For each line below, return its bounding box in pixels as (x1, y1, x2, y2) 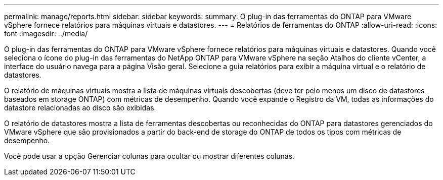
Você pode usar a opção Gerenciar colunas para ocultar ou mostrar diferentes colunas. (4, 152, 295, 160)
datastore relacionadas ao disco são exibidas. (4, 103, 156, 112)
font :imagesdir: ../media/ (4, 29, 88, 38)
